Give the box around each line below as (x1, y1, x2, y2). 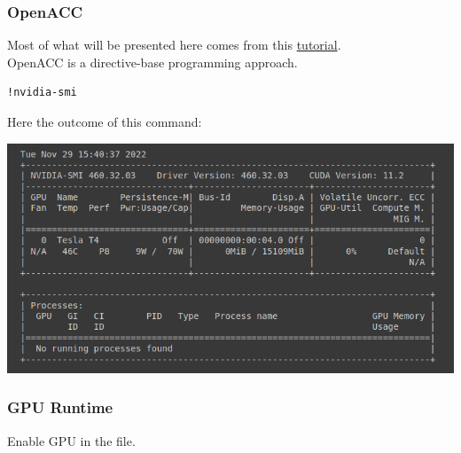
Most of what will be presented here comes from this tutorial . (7, 35, 341, 54)
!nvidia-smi (7, 86, 77, 99)
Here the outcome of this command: (7, 113, 202, 130)
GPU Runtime (7, 396, 113, 418)
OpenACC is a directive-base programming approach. (7, 52, 298, 71)
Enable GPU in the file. (7, 431, 136, 449)
